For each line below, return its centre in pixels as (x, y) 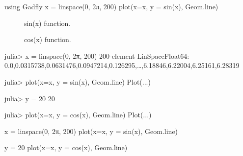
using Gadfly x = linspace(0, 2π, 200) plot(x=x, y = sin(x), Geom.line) (111, 6)
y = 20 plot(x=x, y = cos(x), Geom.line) (66, 147)
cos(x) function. (48, 39)
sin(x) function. (47, 23)
